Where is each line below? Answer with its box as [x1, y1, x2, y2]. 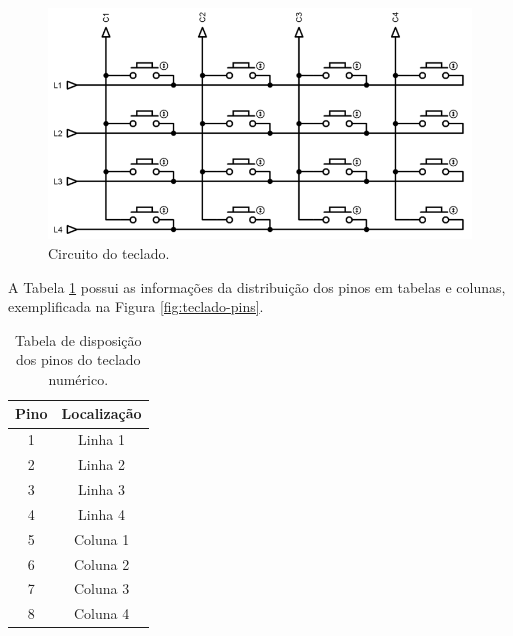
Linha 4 [78, 503, 125, 524]
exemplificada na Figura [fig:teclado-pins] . [8, 296, 264, 317]
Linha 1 [78, 429, 125, 450]
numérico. [48, 368, 109, 389]
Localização [61, 403, 142, 424]
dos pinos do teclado [15, 349, 141, 370]
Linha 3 [78, 479, 125, 499]
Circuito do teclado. [48, 242, 170, 263]
